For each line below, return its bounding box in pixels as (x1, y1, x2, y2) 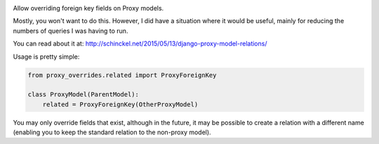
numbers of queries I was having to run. (13, 27, 128, 35)
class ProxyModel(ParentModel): (27, 91, 140, 99)
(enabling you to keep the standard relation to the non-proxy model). (13, 128, 211, 136)
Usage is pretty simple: (13, 52, 80, 61)
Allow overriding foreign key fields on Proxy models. (13, 4, 164, 12)
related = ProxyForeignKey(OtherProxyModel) (42, 100, 199, 108)
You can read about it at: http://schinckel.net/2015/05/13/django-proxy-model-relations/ (13, 39, 267, 48)
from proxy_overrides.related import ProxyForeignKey (27, 71, 217, 79)
